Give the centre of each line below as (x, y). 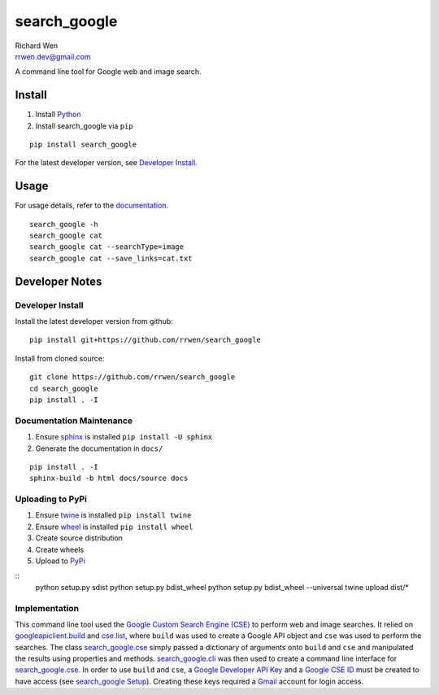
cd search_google (64, 388)
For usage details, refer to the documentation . (92, 205)
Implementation (47, 608)
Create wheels (60, 549)
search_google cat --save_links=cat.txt (111, 258)
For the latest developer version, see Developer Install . (106, 163)
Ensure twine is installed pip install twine (113, 515)
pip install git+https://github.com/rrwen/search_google (146, 340)
